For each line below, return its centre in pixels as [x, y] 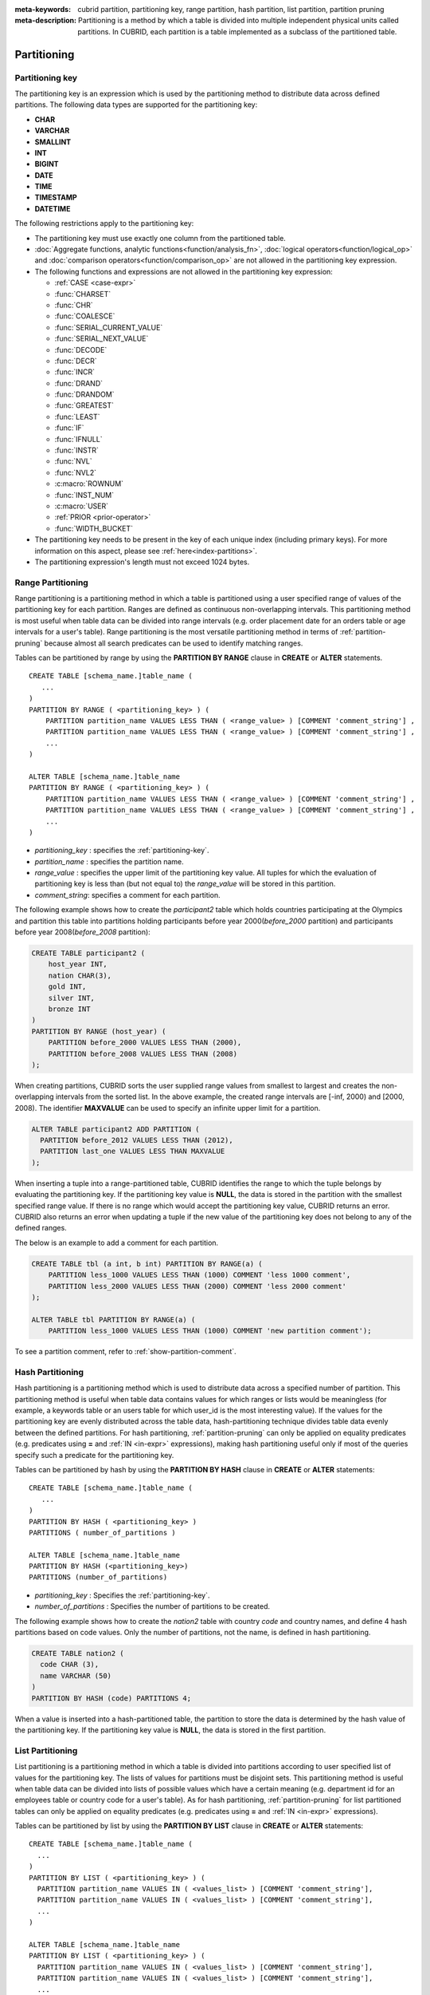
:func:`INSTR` [77, 450]
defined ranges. [41, 1228]
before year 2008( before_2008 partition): [82, 932]
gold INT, [67, 987]
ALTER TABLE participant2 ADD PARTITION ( [115, 1129]
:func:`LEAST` [77, 417]
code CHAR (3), [70, 1665]
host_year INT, [78, 964]
